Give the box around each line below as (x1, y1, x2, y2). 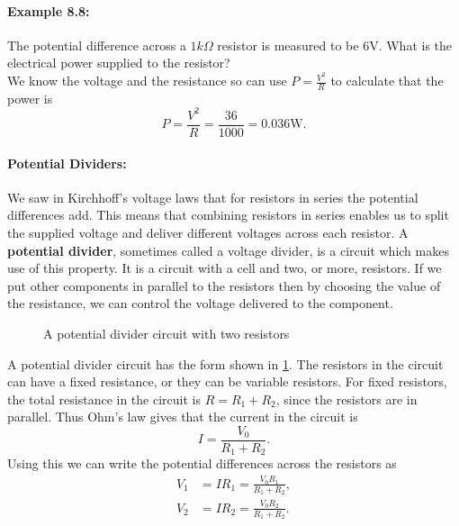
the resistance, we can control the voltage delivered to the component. (7, 294, 393, 313)
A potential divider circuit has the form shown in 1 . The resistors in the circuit (7, 354, 444, 373)
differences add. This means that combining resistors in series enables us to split (7, 205, 449, 224)
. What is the (378, 35, 453, 54)
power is (7, 88, 53, 107)
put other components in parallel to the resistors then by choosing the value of (7, 276, 441, 295)
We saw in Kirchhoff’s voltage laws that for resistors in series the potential (7, 187, 418, 206)
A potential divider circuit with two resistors (43, 324, 290, 342)
